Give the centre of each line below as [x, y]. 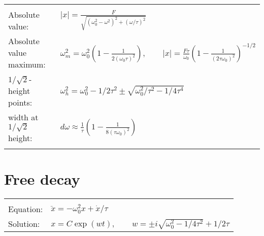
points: [20, 102]
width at [23, 117]
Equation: [26, 209]
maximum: [27, 64]
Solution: [24, 224]
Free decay [42, 179]
